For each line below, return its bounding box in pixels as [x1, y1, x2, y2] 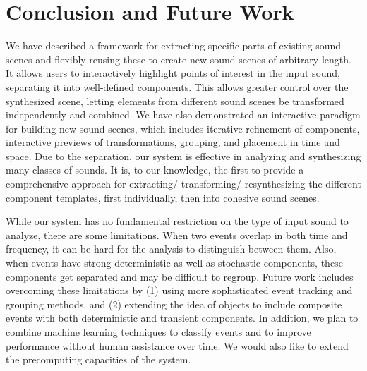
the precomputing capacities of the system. [6, 352, 191, 367]
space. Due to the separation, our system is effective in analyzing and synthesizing [6, 148, 361, 163]
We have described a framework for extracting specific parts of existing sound [6, 38, 342, 53]
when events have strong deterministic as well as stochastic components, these [6, 255, 343, 270]
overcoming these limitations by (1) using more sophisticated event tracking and [6, 283, 353, 298]
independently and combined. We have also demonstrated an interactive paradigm [6, 107, 361, 122]
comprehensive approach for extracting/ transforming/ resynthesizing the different [6, 176, 361, 191]
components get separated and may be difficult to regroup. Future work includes [6, 269, 354, 284]
